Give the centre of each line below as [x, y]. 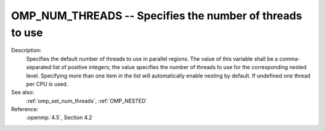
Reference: [25, 109]
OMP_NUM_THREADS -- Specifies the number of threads [156, 16]
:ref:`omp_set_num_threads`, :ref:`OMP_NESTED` [87, 101]
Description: [26, 50]
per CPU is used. [47, 84]
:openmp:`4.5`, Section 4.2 [59, 118]
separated [39, 67]
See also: [23, 93]
